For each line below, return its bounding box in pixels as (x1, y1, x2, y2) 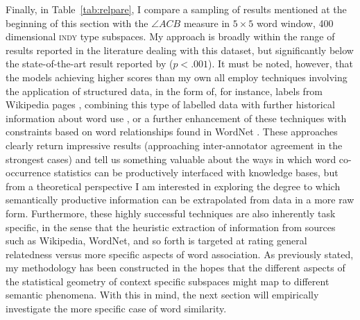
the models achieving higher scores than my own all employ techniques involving (6, 69, 348, 84)
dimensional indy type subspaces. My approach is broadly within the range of (6, 29, 335, 44)
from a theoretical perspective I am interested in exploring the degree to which (6, 178, 341, 193)
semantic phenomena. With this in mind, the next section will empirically (6, 287, 319, 302)
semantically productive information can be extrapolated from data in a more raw (6, 192, 354, 207)
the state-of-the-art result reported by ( (6, 56, 173, 71)
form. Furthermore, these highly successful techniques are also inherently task (6, 205, 336, 220)
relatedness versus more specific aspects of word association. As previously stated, (6, 246, 354, 261)
